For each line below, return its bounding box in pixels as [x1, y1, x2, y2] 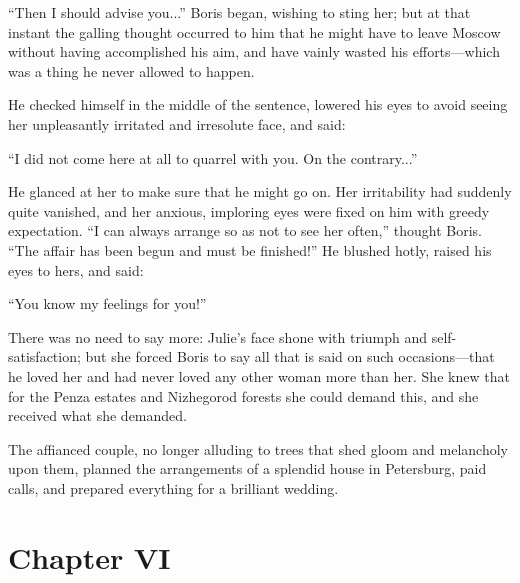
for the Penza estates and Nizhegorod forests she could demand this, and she [8, 385, 479, 406]
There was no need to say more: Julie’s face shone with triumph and [8, 326, 428, 347]
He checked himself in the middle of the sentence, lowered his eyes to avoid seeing [8, 94, 508, 115]
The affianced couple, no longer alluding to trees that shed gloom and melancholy [8, 438, 508, 459]
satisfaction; [8, 346, 81, 367]
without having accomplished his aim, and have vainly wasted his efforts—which [8, 41, 500, 62]
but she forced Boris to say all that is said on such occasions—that [85, 346, 495, 367]
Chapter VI [8, 536, 171, 577]
